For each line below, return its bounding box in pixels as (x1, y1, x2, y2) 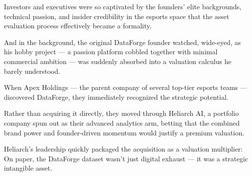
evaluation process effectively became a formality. (4, 21, 152, 31)
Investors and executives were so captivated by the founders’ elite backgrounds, (4, 1, 242, 11)
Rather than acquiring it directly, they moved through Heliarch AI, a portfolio (4, 108, 239, 118)
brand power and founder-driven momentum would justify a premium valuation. (4, 127, 245, 137)
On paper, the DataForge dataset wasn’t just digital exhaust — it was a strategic (4, 153, 248, 163)
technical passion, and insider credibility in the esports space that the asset (4, 11, 229, 21)
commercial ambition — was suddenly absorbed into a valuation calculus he (4, 56, 231, 66)
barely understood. (4, 66, 60, 76)
